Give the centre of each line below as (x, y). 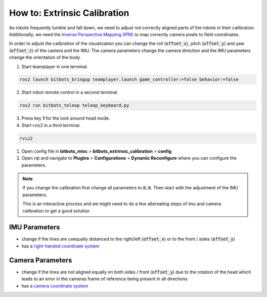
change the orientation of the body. (45, 57)
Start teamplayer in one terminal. (55, 66)
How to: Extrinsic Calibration (69, 13)
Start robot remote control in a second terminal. (70, 92)
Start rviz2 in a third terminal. (51, 125)
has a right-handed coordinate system (61, 246)
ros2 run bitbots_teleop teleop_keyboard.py (74, 106)
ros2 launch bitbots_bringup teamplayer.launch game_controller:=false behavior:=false (129, 80)
